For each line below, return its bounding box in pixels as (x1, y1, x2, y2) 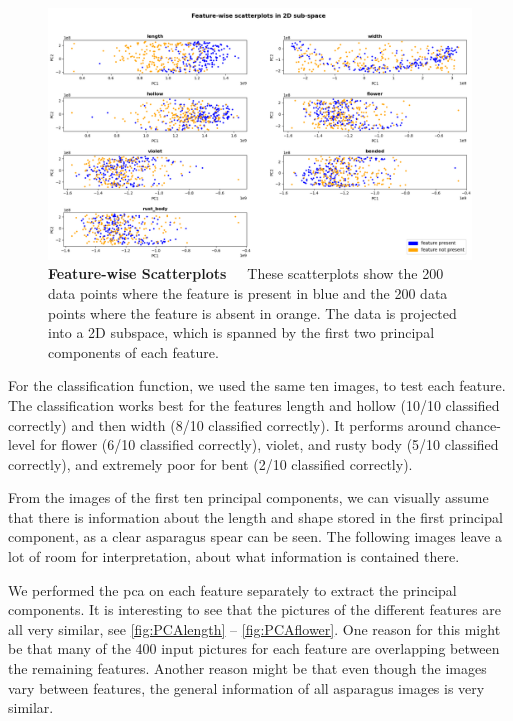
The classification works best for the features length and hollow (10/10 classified (8, 394, 500, 415)
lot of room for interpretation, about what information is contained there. (8, 546, 460, 567)
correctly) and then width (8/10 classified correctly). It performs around (8, 414, 451, 435)
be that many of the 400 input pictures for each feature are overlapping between (8, 638, 500, 659)
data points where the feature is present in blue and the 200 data (48, 282, 448, 303)
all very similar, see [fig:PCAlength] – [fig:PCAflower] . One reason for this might (8, 618, 501, 639)
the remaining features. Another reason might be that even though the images (8, 658, 487, 679)
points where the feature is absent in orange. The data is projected (48, 302, 457, 323)
